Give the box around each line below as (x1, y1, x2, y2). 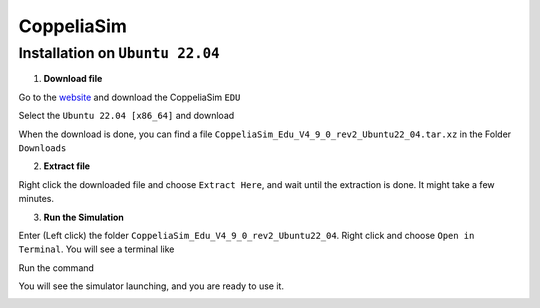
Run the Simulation (43, 211, 125, 223)
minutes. (18, 193, 55, 205)
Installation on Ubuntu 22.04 (18, 44, 220, 62)
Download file (43, 73, 103, 85)
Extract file (43, 160, 90, 172)
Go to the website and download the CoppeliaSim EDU (18, 91, 241, 103)
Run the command (18, 261, 95, 274)
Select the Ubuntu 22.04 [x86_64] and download (18, 110, 235, 122)
